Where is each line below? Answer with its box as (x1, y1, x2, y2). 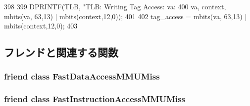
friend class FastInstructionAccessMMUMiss (4, 93, 185, 105)
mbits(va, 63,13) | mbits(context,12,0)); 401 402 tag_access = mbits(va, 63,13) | (4, 11, 247, 21)
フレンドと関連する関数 (4, 45, 118, 60)
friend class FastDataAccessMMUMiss (4, 70, 160, 82)
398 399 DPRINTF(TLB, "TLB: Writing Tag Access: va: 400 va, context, (4, 1, 226, 11)
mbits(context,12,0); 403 (4, 21, 78, 31)
